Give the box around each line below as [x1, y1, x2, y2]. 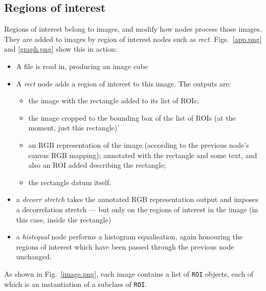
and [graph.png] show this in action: [4, 43, 117, 54]
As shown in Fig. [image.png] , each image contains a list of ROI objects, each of [4, 268, 254, 279]
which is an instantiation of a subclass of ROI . [4, 278, 147, 289]
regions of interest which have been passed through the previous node [16, 241, 234, 252]
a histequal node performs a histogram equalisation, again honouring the [16, 231, 243, 242]
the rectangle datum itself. [28, 176, 112, 187]
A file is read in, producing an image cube [16, 60, 148, 71]
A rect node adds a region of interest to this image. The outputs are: [16, 78, 231, 88]
